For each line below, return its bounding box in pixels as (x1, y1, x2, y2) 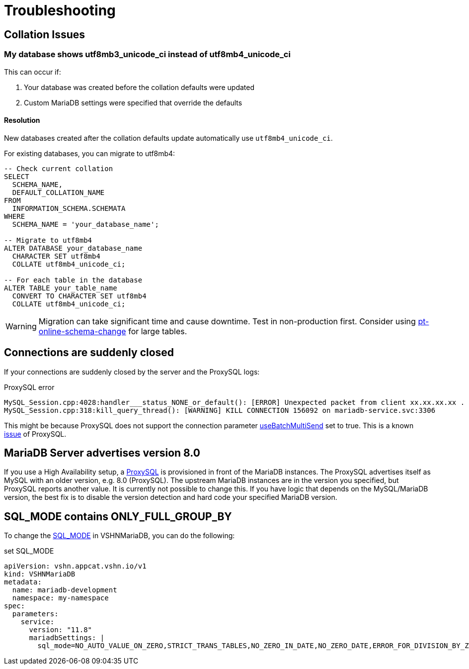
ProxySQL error (4, 382, 55, 391)
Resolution (4, 116, 40, 125)
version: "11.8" (29, 626, 92, 634)
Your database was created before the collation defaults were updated (24, 83, 255, 92)
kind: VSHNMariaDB (4, 570, 76, 578)
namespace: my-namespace (12, 594, 109, 602)
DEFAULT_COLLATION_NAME (12, 188, 105, 196)
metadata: (4, 578, 42, 586)
